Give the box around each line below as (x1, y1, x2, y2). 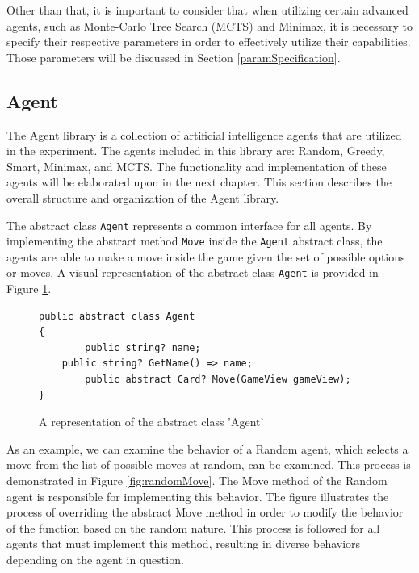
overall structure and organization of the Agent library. (6, 189, 279, 206)
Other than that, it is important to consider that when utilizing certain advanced (6, 2, 409, 18)
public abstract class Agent (39, 310, 195, 322)
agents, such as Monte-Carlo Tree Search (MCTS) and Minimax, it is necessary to (6, 17, 413, 34)
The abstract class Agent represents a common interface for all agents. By (6, 216, 372, 233)
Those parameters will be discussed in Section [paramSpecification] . (6, 48, 341, 65)
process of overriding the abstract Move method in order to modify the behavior (6, 504, 404, 521)
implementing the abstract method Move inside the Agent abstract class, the (6, 232, 383, 249)
